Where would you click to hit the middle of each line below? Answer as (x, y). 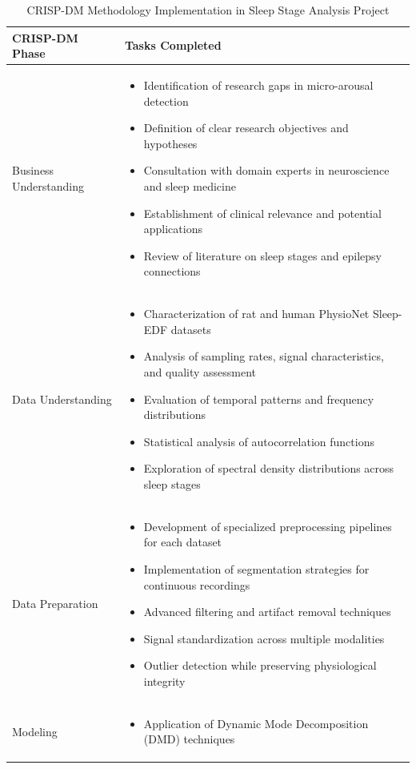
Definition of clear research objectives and (246, 128)
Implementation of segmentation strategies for (256, 569)
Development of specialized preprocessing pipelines (268, 526)
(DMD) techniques (189, 739)
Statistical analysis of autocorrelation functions (259, 441)
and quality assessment (200, 372)
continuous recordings (197, 584)
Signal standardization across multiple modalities (264, 638)
